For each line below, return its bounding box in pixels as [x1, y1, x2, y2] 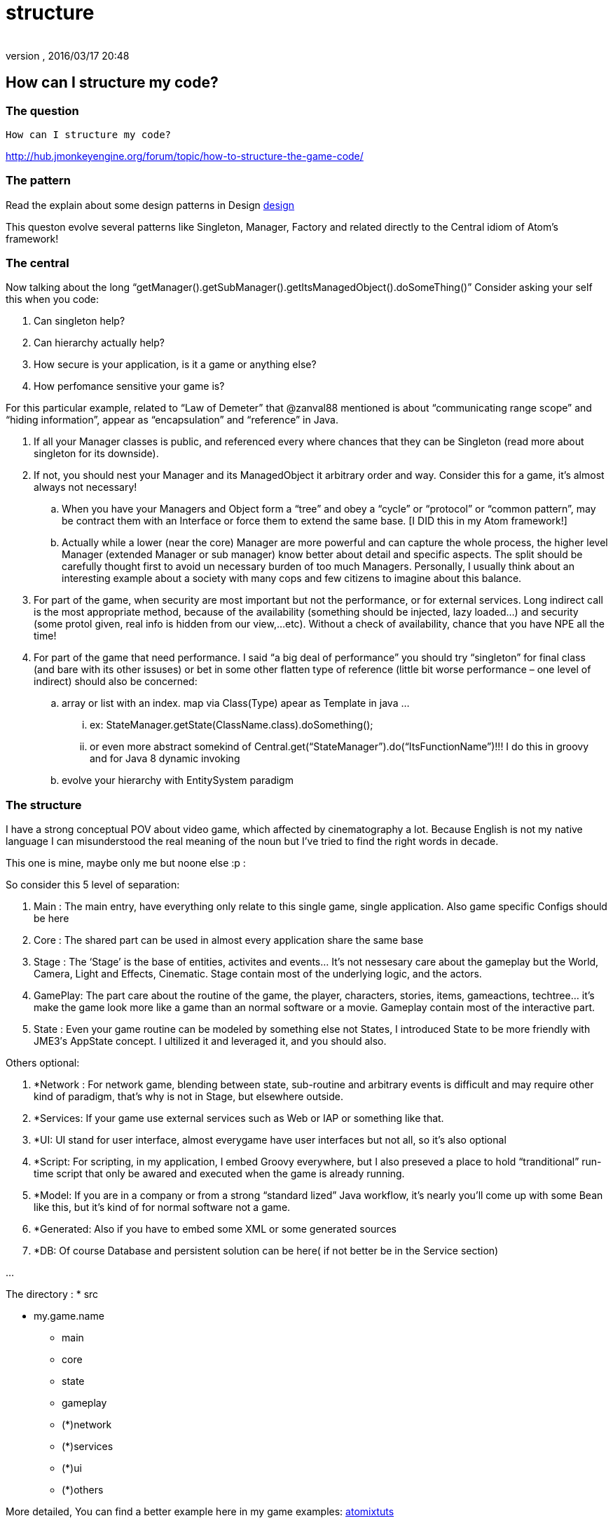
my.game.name [34, 1310, 104, 1322]
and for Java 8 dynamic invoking [90, 752, 240, 765]
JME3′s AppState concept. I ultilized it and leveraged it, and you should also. [34, 1035, 387, 1048]
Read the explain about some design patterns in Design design [6, 198, 295, 211]
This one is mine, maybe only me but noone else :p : [6, 857, 246, 869]
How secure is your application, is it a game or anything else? [34, 358, 317, 371]
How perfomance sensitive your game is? [34, 380, 225, 393]
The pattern [6, 173, 71, 188]
